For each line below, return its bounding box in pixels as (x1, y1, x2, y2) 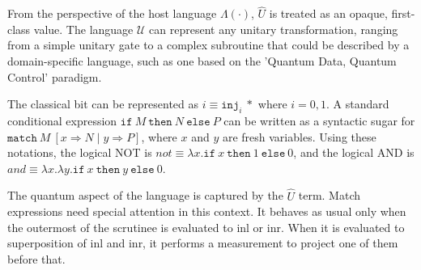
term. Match (298, 187, 361, 204)
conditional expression (7, 112, 117, 129)
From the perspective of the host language (7, 5, 217, 22)
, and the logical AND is (293, 144, 415, 161)
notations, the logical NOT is (7, 144, 152, 161)
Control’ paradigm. (7, 68, 102, 85)
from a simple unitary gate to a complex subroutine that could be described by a (7, 36, 410, 53)
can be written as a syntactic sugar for (223, 112, 415, 129)
